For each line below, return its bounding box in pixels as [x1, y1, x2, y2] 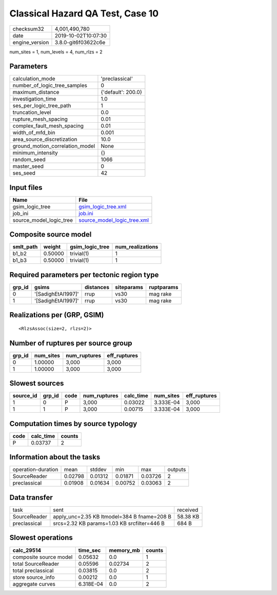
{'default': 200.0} [101, 89, 143, 96]
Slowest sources [9, 379, 64, 388]
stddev [90, 466, 107, 473]
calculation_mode [12, 75, 56, 82]
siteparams [115, 284, 144, 291]
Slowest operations [9, 533, 73, 542]
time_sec [78, 547, 101, 554]
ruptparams [149, 284, 179, 291]
